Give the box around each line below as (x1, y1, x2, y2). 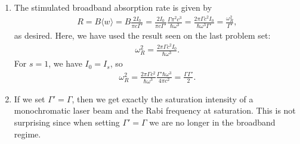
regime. (14, 127, 41, 140)
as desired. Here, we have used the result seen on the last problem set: (14, 29, 271, 42)
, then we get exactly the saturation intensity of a (72, 92, 253, 105)
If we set (14, 92, 45, 105)
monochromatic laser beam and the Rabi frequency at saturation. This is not (14, 104, 296, 117)
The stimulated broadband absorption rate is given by (14, 1, 212, 13)
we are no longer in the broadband (149, 115, 276, 128)
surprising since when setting (14, 115, 120, 128)
